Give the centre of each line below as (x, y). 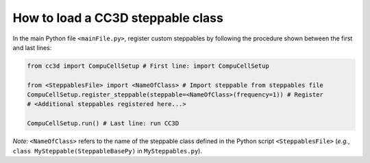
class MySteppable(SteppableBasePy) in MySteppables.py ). (107, 151)
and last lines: (32, 47)
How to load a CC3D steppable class (118, 18)
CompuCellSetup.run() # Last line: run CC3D (103, 124)
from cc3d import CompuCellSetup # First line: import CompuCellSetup (148, 66)
